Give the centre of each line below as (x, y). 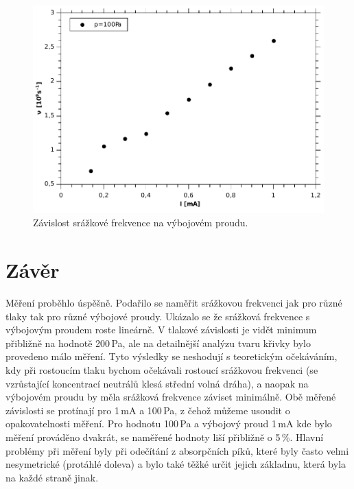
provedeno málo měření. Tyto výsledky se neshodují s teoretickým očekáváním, (172, 356)
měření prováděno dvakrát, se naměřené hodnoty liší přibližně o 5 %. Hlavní (165, 437)
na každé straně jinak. (52, 477)
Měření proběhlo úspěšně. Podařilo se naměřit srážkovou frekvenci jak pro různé (174, 302)
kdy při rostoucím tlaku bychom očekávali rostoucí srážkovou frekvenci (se (162, 369)
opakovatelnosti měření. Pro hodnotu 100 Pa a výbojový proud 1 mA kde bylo (169, 424)
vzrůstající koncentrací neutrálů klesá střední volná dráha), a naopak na (157, 383)
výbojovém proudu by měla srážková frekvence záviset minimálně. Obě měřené (171, 397)
